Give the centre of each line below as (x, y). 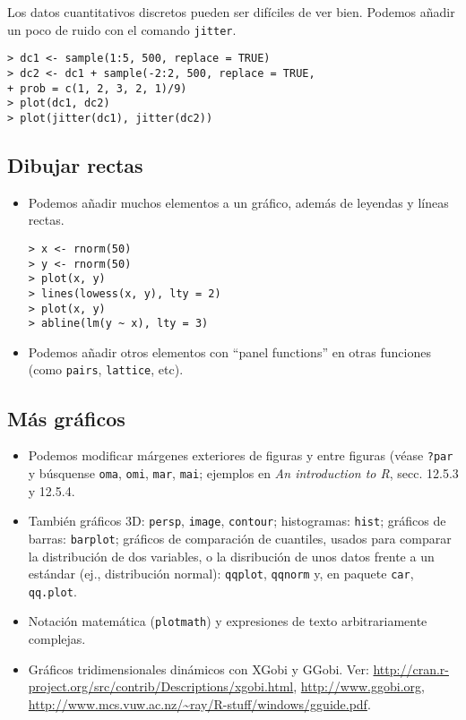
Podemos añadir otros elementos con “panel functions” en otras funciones (229, 351)
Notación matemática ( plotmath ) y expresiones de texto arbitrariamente (228, 621)
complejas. (57, 639)
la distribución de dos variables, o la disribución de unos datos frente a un (231, 556)
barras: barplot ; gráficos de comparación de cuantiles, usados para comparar (240, 538)
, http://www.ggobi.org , (359, 686)
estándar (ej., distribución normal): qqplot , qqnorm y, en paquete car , (221, 574)
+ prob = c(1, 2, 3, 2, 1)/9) (97, 88)
